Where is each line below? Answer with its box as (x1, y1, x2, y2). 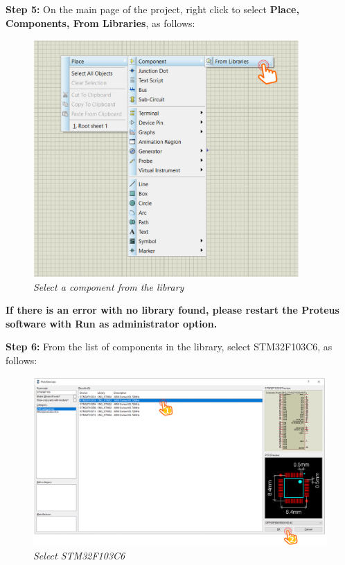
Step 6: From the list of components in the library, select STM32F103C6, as (6, 339, 333, 354)
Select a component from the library (33, 279, 184, 294)
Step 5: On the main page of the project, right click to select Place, (6, 2, 299, 16)
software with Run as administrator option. (6, 316, 218, 330)
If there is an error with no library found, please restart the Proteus (6, 303, 339, 317)
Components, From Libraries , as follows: (6, 15, 195, 30)
